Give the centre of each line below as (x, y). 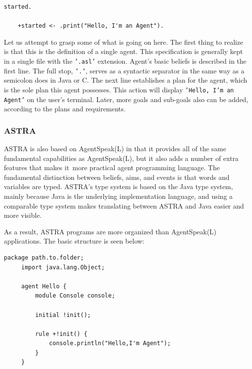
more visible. (23, 215)
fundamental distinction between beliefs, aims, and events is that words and (117, 177)
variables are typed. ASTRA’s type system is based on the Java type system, (118, 186)
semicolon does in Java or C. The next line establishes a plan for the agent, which (126, 80)
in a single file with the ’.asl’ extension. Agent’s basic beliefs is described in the (125, 61)
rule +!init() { (61, 334)
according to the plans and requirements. (65, 109)
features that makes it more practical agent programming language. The (112, 167)
